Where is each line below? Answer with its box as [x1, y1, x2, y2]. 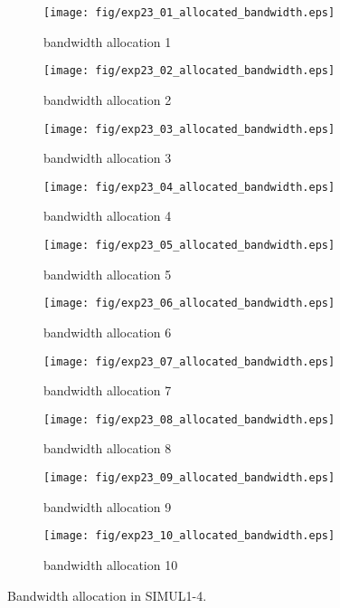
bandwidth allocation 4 [43, 206, 172, 225]
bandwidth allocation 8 [43, 439, 172, 458]
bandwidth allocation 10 [43, 555, 178, 574]
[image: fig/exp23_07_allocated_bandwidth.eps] [43, 355, 335, 368]
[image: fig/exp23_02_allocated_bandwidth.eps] [43, 64, 335, 78]
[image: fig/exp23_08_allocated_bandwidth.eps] [43, 413, 335, 426]
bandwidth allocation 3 [43, 148, 172, 167]
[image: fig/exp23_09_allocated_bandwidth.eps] [43, 471, 335, 484]
